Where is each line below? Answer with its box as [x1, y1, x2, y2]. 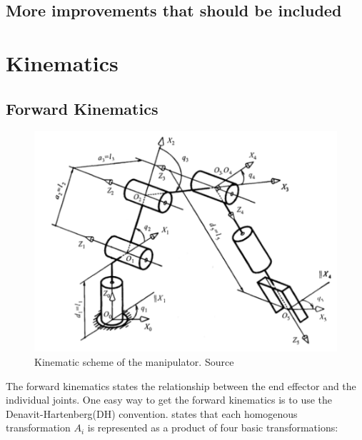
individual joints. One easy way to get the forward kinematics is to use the [6, 392, 333, 407]
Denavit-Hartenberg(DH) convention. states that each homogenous [6, 406, 298, 421]
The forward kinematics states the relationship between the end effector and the [6, 378, 356, 393]
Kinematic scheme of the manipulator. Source [34, 354, 234, 369]
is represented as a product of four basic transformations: [87, 420, 338, 435]
